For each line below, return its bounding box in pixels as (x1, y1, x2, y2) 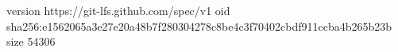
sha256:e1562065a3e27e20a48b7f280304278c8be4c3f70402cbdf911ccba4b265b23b (6, 17, 392, 34)
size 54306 (6, 33, 56, 50)
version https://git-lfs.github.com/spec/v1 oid (6, 2, 230, 18)
